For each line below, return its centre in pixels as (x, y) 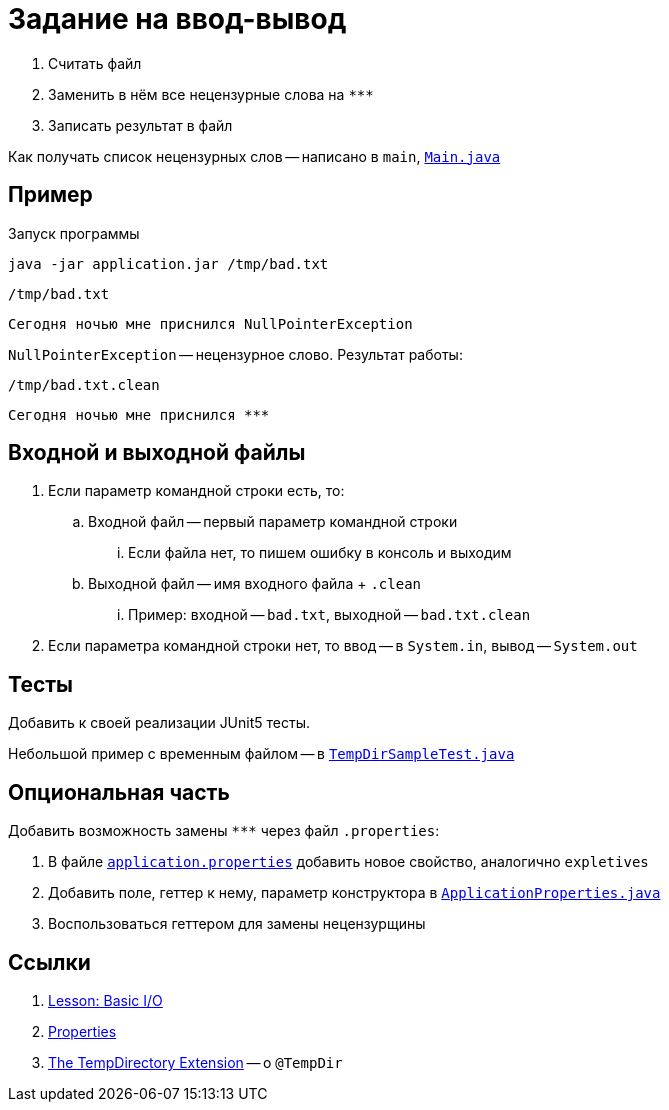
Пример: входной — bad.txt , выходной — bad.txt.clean (329, 615)
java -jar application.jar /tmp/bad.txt (168, 263)
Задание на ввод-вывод (177, 19)
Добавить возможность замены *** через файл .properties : (224, 831)
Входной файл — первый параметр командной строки (273, 522)
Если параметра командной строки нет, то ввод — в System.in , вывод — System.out (343, 646)
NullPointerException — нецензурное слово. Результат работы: (235, 354)
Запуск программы (74, 233)
